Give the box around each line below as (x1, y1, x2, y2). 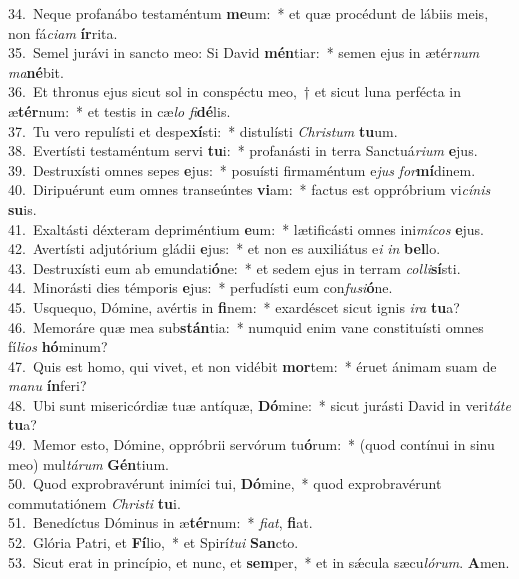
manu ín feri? (8, 375, 87, 396)
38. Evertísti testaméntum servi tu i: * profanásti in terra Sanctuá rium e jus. (8, 140, 478, 161)
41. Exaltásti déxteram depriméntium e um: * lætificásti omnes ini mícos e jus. (8, 218, 484, 239)
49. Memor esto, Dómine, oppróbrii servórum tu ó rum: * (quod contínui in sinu (8, 434, 495, 455)
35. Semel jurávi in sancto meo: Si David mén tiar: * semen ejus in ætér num (8, 42, 480, 63)
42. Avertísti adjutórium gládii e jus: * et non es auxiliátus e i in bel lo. (8, 238, 441, 259)
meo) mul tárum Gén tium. (8, 453, 169, 474)
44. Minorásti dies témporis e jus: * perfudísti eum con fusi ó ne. (8, 277, 393, 298)
